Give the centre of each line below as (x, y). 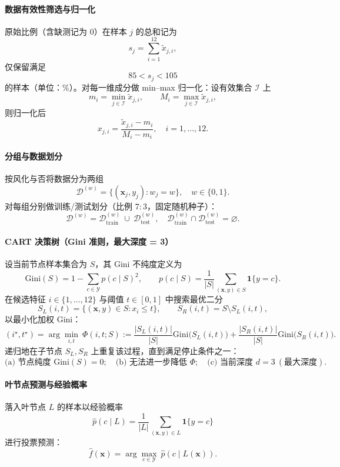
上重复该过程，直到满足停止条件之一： (165, 351)
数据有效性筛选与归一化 (50, 9)
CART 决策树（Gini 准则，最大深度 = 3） (89, 241)
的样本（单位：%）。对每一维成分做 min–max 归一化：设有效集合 (129, 87)
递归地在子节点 (34, 351)
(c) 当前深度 (230, 362)
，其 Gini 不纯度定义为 (139, 264)
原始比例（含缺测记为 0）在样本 (66, 31)
